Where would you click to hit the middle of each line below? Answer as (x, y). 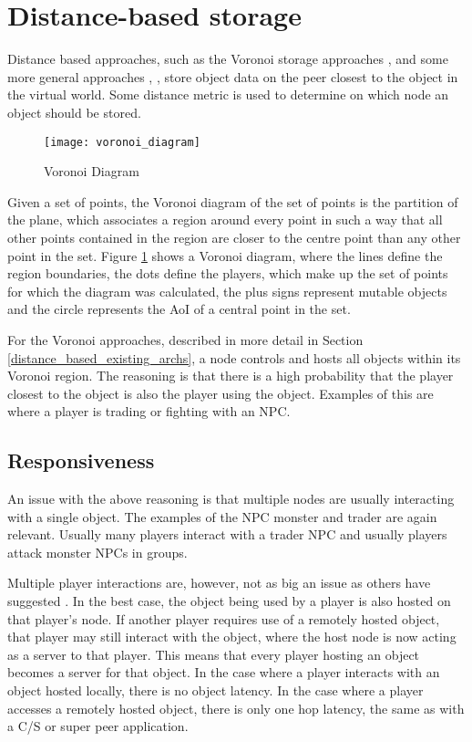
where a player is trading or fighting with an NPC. (149, 411)
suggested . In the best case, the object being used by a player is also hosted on (229, 601)
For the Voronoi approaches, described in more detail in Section (185, 339)
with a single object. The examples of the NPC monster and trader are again (222, 516)
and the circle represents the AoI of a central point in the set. (179, 309)
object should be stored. (74, 112)
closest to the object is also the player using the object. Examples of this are (221, 393)
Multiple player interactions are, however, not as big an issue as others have (219, 583)
